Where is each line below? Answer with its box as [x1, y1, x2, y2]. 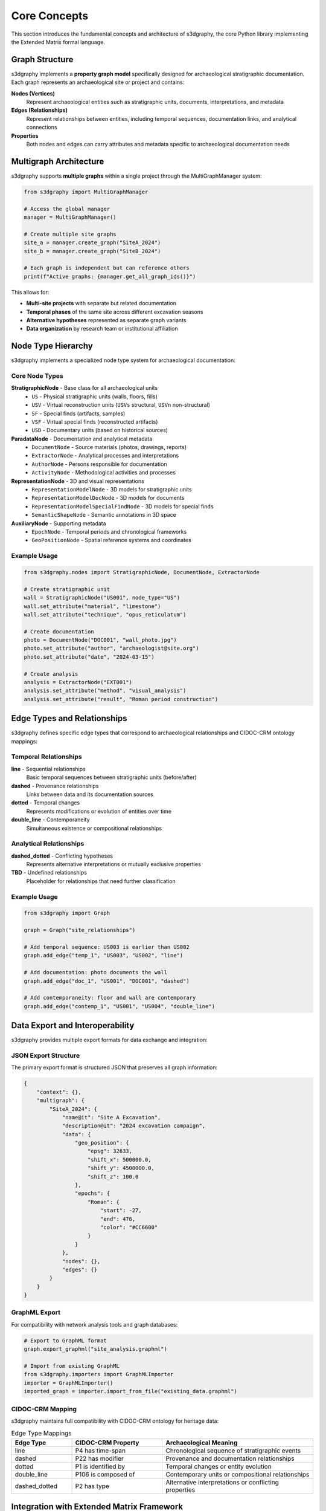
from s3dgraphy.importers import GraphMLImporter [24, 1371, 174, 1378]
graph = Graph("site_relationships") [24, 927, 136, 934]
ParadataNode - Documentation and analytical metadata [11, 435, 153, 442]
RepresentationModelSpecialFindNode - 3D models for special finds [31, 502, 214, 510]
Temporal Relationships [11, 752, 83, 761]
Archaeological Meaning [165, 1438, 238, 1447]
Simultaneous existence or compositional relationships [26, 824, 162, 832]
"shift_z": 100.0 [88, 1173, 139, 1180]
